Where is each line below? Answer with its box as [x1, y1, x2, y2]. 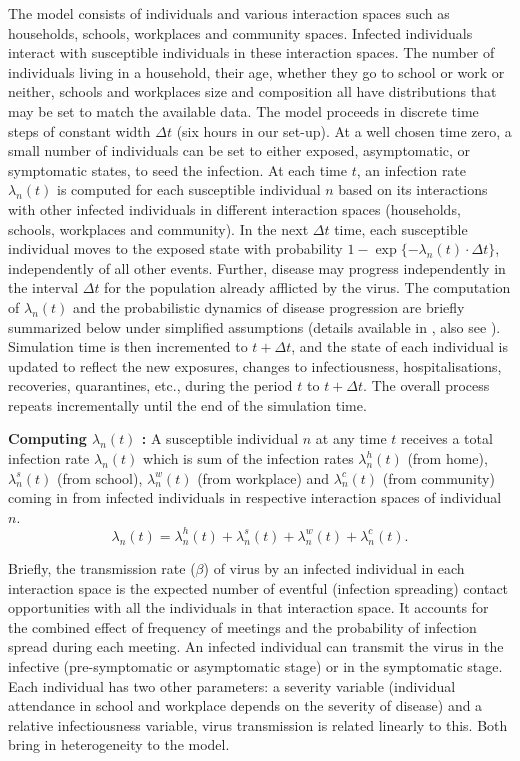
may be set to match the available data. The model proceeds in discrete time [8, 100, 479, 121]
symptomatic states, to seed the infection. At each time [8, 159, 347, 180]
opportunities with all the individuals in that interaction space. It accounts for [8, 597, 489, 618]
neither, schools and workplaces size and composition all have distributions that [8, 81, 497, 102]
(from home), [407, 448, 488, 469]
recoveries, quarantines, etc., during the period [8, 375, 293, 396]
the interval [8, 277, 79, 298]
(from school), [57, 467, 143, 488]
